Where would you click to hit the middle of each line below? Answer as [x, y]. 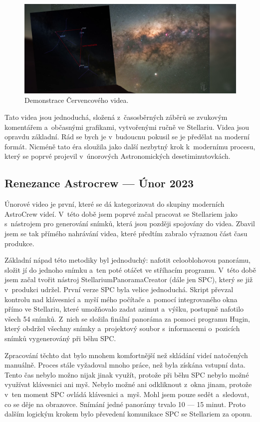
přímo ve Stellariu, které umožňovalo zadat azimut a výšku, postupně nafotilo [124, 309]
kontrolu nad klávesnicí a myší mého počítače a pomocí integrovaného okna [121, 299]
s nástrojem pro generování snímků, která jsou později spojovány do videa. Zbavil [130, 223]
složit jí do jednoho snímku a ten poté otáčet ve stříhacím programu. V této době [130, 269]
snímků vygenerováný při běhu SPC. [60, 338]
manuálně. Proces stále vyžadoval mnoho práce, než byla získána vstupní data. [125, 365]
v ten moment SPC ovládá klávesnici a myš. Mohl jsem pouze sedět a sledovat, [127, 394]
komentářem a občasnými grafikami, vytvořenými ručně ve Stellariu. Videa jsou [127, 127]
